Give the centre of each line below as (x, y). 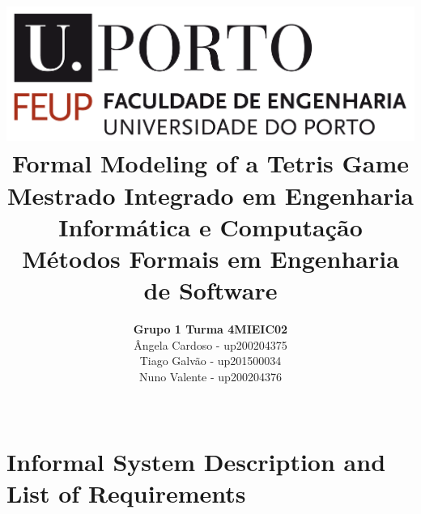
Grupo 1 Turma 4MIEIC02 (210, 329)
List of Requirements (126, 493)
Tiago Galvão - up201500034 (210, 361)
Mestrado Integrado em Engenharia (210, 195)
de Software (210, 290)
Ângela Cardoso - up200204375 (210, 344)
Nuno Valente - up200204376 (210, 376)
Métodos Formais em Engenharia (210, 258)
